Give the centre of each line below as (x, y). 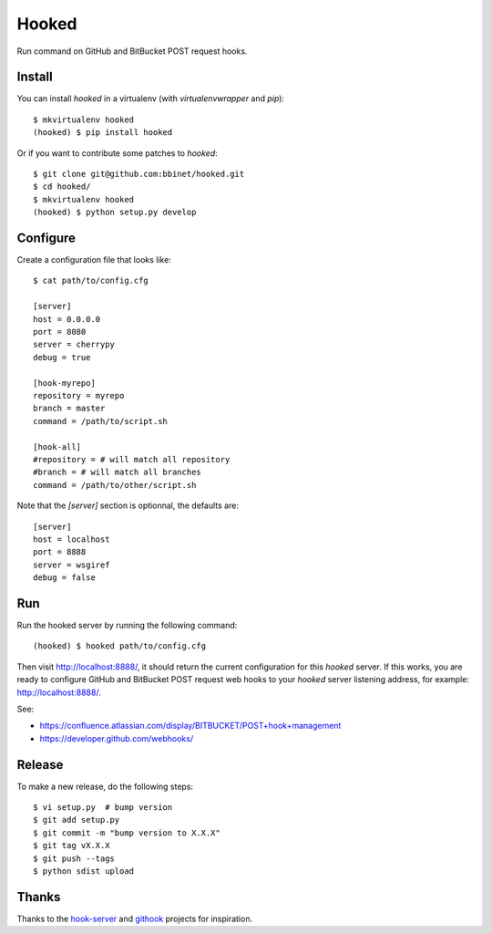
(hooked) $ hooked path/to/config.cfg (120, 646)
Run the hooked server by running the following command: (127, 625)
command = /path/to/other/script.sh (115, 485)
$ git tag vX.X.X (72, 846)
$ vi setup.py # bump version (103, 808)
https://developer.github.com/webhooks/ (117, 738)
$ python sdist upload (84, 871)
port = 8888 (60, 552)
